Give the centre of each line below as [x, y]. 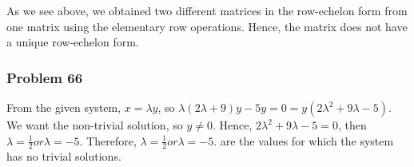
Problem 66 [45, 77]
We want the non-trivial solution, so [95, 125]
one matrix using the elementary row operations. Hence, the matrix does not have [207, 26]
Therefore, [111, 140]
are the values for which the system [307, 140]
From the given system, [64, 107]
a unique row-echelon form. [73, 42]
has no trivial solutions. [64, 156]
